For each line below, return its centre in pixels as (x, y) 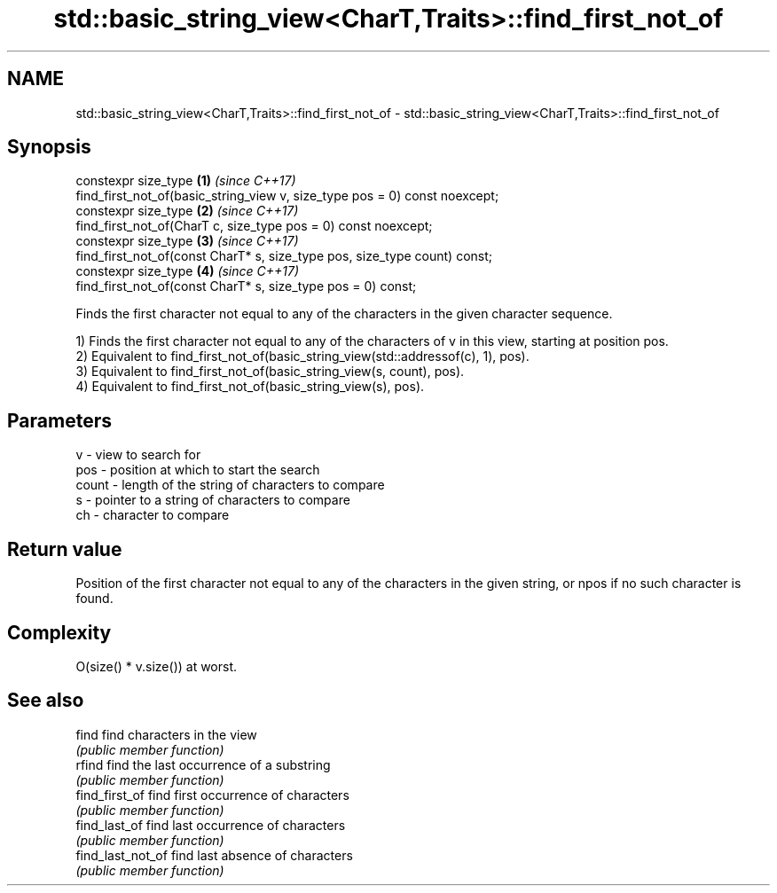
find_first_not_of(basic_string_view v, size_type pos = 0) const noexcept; (287, 196)
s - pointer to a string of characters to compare (213, 500)
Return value (65, 549)
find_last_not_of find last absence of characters (214, 855)
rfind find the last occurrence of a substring (203, 764)
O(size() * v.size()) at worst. (157, 666)
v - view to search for (138, 455)
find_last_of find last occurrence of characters (211, 825)
